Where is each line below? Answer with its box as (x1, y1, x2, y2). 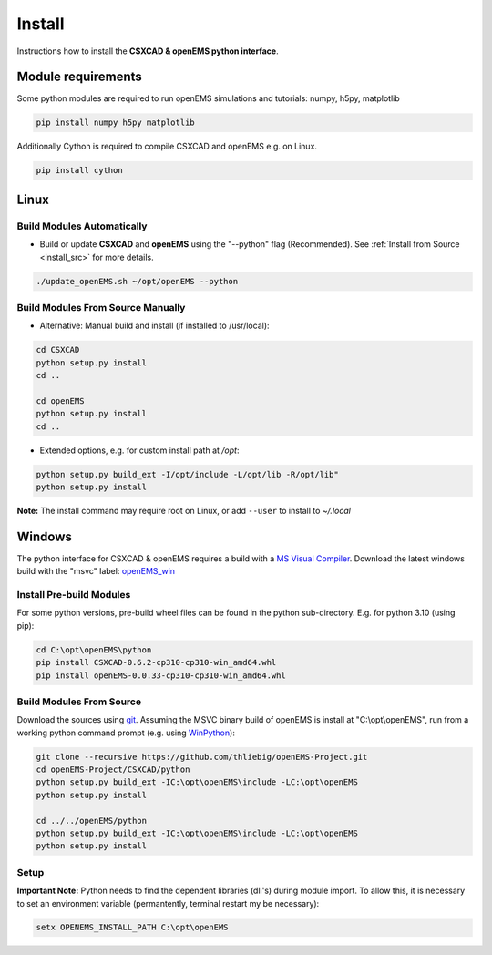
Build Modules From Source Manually (16, 301, 186, 313)
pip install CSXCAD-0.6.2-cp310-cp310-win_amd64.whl (36, 657, 277, 668)
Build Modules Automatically (16, 220, 148, 232)
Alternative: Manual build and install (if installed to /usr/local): (39, 320, 270, 332)
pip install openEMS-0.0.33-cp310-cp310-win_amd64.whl (36, 670, 286, 681)
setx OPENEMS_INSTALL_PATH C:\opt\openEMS (36, 922, 229, 933)
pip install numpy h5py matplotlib (36, 118, 195, 128)
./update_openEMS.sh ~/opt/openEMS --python (36, 276, 239, 286)
